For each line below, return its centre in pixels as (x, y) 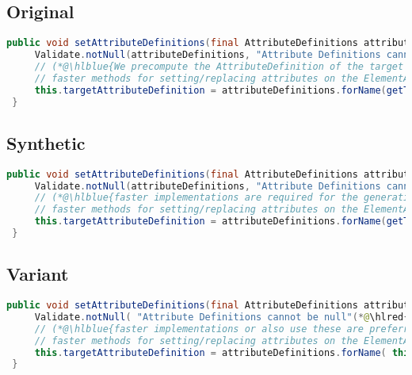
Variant (38, 274)
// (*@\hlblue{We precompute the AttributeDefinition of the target (219, 66)
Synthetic (46, 142)
